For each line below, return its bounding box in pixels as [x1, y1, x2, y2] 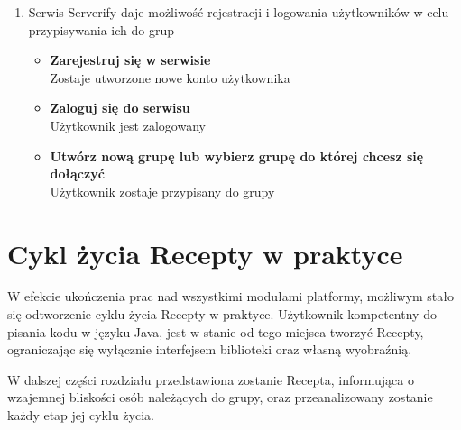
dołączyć [50, 164, 105, 183]
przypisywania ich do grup [28, 20, 174, 39]
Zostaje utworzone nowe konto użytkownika [50, 68, 290, 87]
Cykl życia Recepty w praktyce [7, 234, 403, 271]
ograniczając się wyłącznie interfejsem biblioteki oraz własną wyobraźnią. [7, 340, 412, 359]
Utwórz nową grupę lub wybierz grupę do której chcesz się [50, 146, 424, 165]
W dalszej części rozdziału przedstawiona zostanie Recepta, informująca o [7, 370, 414, 389]
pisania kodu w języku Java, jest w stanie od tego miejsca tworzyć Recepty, [7, 322, 424, 341]
